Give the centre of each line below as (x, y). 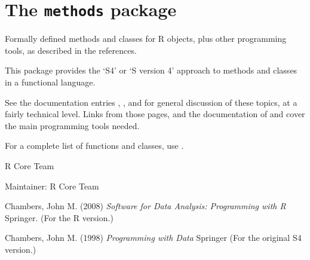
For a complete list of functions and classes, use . (94, 146)
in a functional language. (50, 82)
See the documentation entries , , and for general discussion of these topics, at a (151, 102)
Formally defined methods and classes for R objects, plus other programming (146, 39)
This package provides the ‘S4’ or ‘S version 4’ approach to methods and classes (151, 70)
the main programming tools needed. (72, 125)
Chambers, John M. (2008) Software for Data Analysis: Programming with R (145, 206)
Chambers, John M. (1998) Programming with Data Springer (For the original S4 (153, 238)
